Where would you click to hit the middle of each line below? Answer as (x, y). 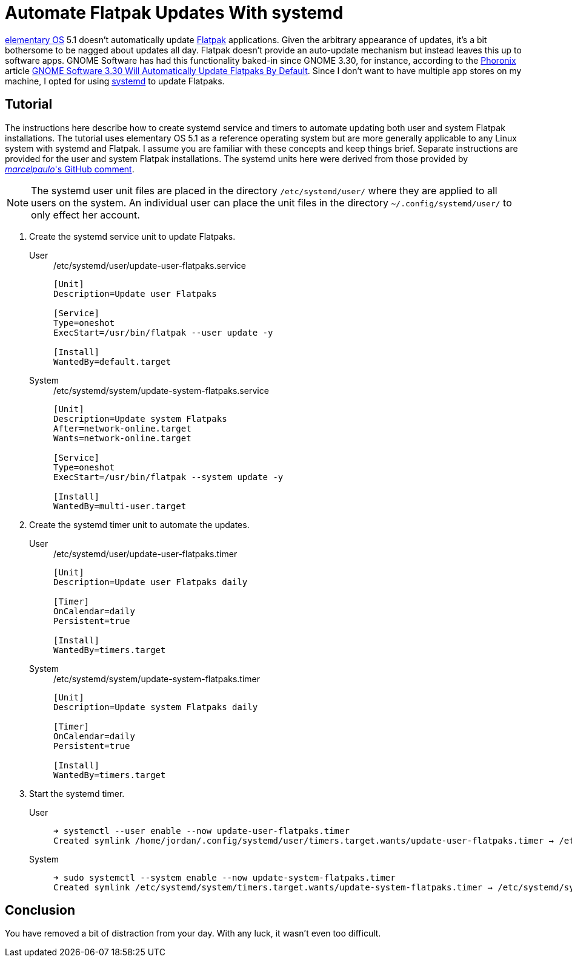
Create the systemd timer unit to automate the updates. (139, 524)
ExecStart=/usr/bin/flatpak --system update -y (168, 477)
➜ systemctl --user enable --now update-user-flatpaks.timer (201, 831)
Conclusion (40, 910)
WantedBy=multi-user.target (120, 506)
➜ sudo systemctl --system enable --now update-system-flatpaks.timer (224, 877)
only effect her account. (85, 215)
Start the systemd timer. (77, 793)
